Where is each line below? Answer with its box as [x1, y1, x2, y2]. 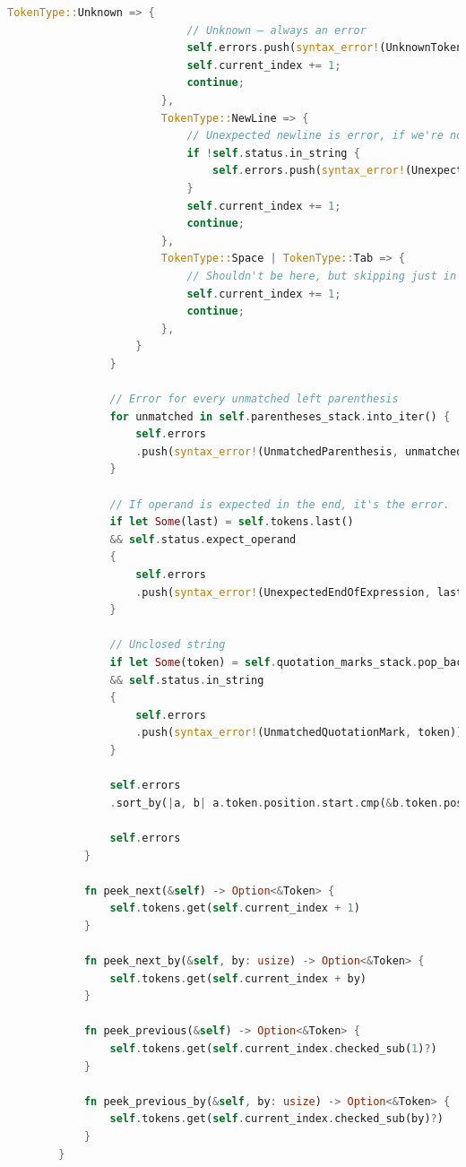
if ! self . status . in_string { [186, 146, 360, 160]
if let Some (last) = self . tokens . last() [109, 515, 354, 529]
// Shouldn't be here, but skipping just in [186, 269, 457, 282]
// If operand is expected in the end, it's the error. [109, 497, 450, 511]
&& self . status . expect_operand [109, 532, 297, 546]
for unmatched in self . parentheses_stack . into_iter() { [109, 410, 451, 423]
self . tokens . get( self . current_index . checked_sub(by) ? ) [109, 1112, 444, 1126]
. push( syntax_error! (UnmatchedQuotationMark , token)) [135, 726, 463, 739]
